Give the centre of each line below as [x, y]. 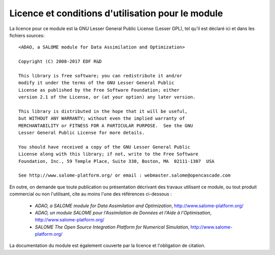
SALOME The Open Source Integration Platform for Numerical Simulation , [112, 227]
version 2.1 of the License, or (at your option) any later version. [107, 97]
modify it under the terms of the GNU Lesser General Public [96, 83]
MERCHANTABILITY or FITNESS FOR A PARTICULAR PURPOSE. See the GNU [106, 125]
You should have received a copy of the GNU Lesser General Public [104, 147]
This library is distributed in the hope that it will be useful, [103, 111]
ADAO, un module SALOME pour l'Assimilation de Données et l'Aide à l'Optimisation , [123, 212]
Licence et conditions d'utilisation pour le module [116, 13]
